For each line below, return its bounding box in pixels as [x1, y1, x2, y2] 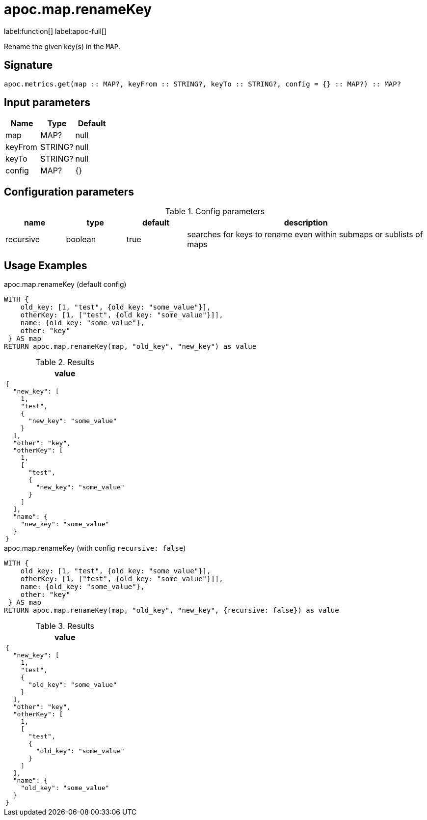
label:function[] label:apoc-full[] [4, 27, 107, 35]
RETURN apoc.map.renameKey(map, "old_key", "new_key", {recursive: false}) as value [4, 606, 339, 615]
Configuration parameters [4, 185, 134, 198]
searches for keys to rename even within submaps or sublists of [187, 229, 423, 240]
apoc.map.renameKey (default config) [4, 280, 127, 289]
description [284, 218, 328, 228]
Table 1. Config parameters [165, 206, 265, 217]
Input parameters [4, 96, 91, 109]
